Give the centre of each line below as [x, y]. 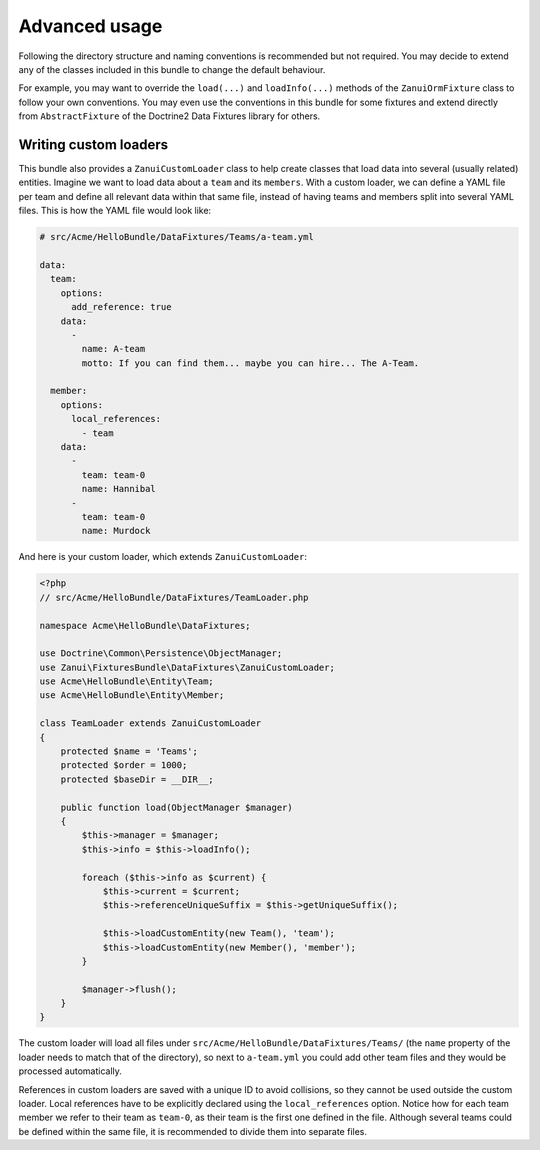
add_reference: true [121, 307]
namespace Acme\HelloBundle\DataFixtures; [145, 625]
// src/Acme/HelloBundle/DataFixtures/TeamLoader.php [174, 597]
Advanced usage [90, 26]
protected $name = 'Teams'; [129, 751]
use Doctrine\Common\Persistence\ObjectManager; [161, 653]
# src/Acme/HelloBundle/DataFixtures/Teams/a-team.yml [176, 237]
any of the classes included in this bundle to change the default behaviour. [172, 69]
